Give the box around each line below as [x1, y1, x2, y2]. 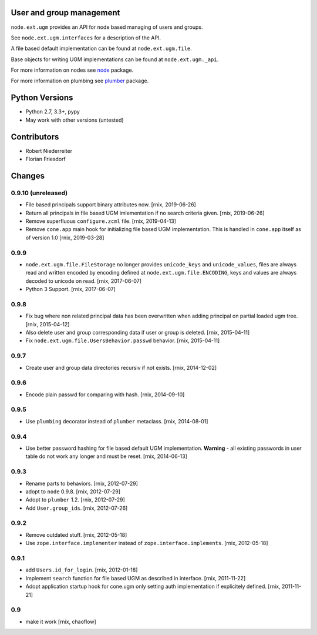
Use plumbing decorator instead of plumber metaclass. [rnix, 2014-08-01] [25, 417, 208, 425]
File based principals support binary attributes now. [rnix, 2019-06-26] [25, 201, 196, 208]
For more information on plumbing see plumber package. [11, 77, 149, 85]
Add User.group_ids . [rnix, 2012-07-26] [25, 504, 128, 512]
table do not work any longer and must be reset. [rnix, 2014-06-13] [25, 453, 188, 460]
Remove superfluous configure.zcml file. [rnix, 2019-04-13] [25, 218, 176, 225]
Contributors [11, 132, 59, 142]
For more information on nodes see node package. [11, 66, 134, 73]
